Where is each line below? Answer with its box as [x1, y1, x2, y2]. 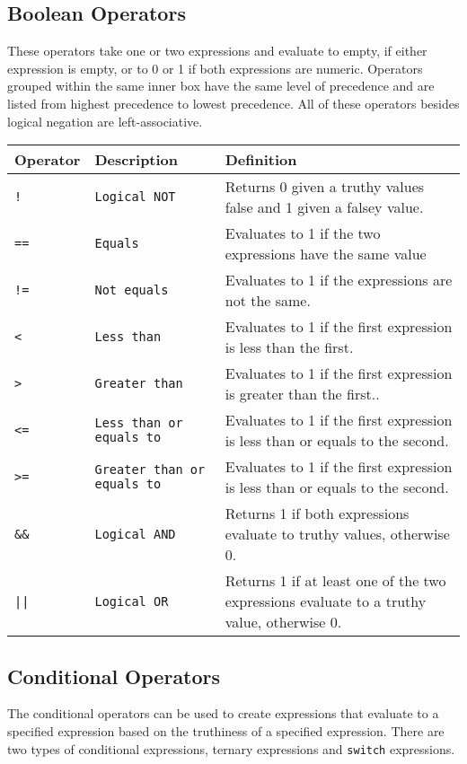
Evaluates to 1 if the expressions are [225, 269, 453, 291]
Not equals [94, 283, 169, 298]
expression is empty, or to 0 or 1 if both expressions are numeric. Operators [7, 58, 423, 77]
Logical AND [94, 526, 176, 541]
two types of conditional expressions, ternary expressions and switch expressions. [7, 739, 455, 758]
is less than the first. [225, 337, 354, 358]
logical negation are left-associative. [7, 111, 203, 130]
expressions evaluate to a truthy [225, 591, 427, 612]
